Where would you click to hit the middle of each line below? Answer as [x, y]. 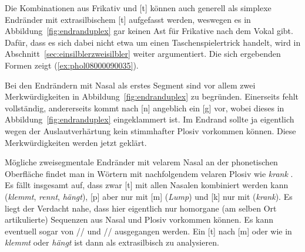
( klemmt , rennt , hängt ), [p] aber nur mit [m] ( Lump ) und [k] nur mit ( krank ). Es [149, 196]
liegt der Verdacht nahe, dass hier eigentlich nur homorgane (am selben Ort [141, 208]
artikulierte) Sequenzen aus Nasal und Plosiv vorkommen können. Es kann [139, 219]
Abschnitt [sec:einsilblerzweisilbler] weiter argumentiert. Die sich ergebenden [143, 54]
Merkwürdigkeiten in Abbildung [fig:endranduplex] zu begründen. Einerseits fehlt [152, 96]
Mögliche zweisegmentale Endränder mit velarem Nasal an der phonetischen [141, 162]
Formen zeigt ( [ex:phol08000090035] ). [72, 65]
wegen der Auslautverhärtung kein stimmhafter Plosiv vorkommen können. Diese [150, 130]
